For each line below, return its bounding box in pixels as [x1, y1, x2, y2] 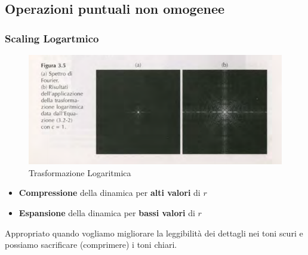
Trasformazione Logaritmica [29, 166, 131, 179]
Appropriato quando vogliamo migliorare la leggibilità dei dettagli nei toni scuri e [5, 226, 303, 239]
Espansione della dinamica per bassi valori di [19, 206, 195, 219]
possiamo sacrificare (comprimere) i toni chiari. [5, 238, 177, 251]
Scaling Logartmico [5, 30, 99, 45]
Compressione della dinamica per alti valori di [19, 186, 201, 199]
